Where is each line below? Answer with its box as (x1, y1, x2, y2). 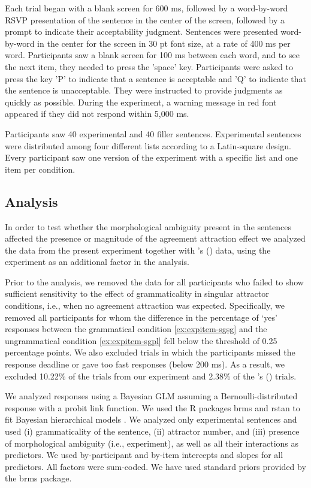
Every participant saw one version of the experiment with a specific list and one (5, 151, 298, 164)
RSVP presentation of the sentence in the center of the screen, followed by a (5, 13, 285, 26)
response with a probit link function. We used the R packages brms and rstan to (5, 401, 300, 414)
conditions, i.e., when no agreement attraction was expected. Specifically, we (5, 299, 285, 312)
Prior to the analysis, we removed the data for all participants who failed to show (5, 275, 304, 288)
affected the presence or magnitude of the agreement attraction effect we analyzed (5, 232, 306, 245)
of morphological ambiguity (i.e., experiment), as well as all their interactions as (5, 436, 299, 449)
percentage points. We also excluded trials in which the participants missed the (5, 346, 295, 359)
